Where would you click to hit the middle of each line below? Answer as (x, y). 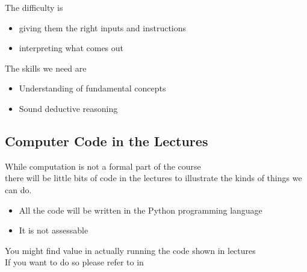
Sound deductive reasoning (68, 108)
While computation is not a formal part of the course (103, 166)
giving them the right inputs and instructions (103, 27)
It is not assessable (54, 230)
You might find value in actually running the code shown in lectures (130, 250)
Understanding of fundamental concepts (92, 88)
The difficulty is (34, 7)
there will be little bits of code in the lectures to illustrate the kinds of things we (153, 178)
